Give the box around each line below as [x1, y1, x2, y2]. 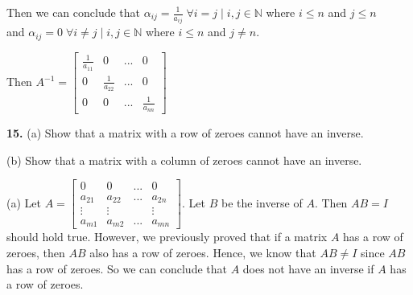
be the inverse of [221, 194, 303, 211]
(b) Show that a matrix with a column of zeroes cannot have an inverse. [6, 151, 362, 168]
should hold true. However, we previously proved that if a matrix [6, 228, 328, 245]
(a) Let [6, 194, 41, 211]
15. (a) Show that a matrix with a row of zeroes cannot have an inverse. [6, 125, 364, 141]
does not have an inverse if [242, 260, 374, 277]
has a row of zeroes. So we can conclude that [6, 260, 227, 277]
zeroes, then [6, 244, 65, 261]
